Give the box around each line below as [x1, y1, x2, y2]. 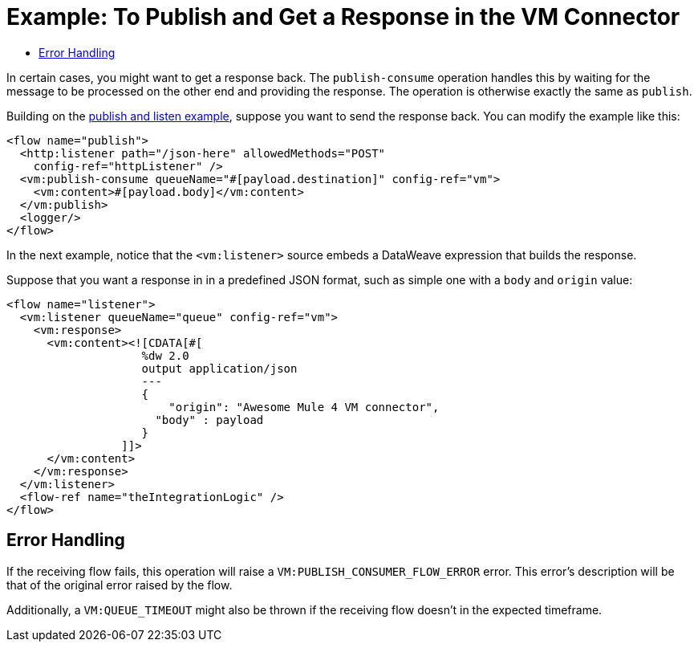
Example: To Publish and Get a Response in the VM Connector [6, 3, 680, 31]
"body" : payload [155, 413, 264, 426]
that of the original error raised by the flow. [6, 577, 233, 592]
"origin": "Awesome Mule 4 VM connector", [168, 400, 440, 414]
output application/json [141, 361, 298, 375]
